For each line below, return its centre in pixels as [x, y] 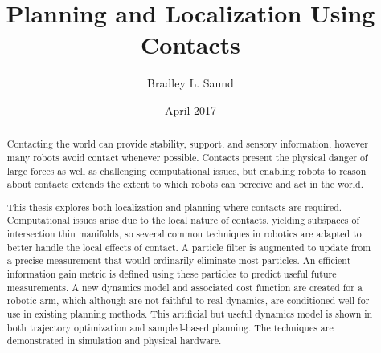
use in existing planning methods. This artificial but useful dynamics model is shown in [190, 314]
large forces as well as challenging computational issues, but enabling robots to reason [186, 170]
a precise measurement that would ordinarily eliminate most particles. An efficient [179, 260]
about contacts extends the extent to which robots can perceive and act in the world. [185, 184]
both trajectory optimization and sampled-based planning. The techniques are [170, 327]
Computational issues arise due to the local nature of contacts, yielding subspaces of [183, 220]
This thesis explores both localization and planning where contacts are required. [174, 207]
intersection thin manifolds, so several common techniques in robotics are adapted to [184, 234]
